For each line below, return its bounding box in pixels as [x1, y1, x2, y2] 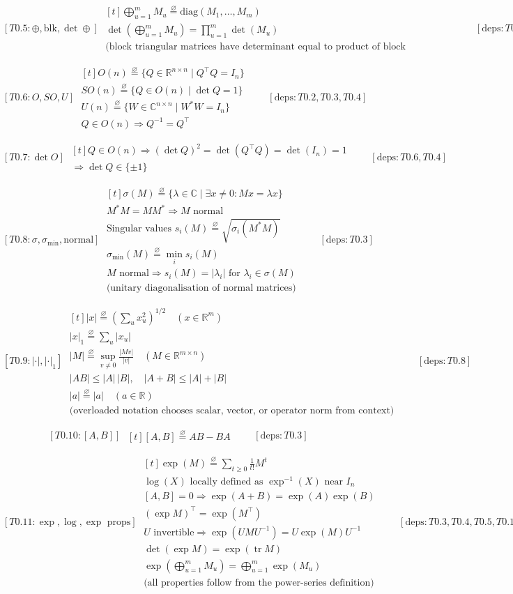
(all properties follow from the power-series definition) [144, 577, 374, 588]
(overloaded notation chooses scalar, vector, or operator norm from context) [69, 405, 395, 416]
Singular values [106, 223, 171, 234]
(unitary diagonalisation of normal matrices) [106, 283, 296, 294]
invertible [153, 527, 194, 538]
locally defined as [190, 476, 263, 487]
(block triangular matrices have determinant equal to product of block [105, 42, 406, 52]
